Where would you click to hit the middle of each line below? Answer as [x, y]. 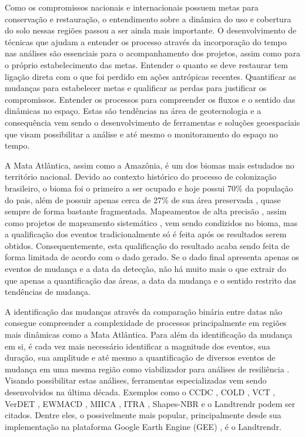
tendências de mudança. [48, 292]
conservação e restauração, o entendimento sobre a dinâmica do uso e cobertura [148, 19]
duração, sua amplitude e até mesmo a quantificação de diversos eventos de [140, 357]
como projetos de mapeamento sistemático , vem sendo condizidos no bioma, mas [151, 222]
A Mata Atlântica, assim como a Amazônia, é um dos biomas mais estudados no [150, 165]
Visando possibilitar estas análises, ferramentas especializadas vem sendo [136, 380]
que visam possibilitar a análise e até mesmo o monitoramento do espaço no [141, 134]
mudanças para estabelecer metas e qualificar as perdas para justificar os [136, 88]
